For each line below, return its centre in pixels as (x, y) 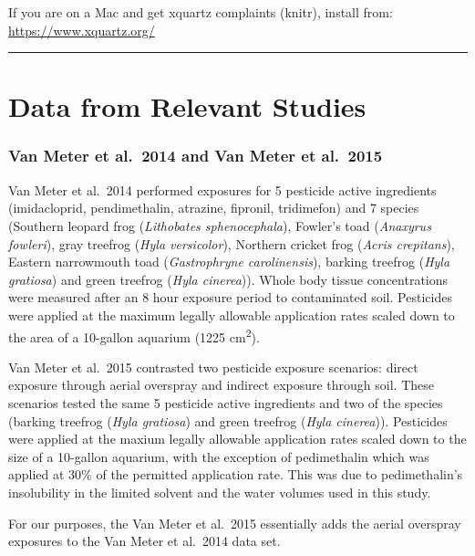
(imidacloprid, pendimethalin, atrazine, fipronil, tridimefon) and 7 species (214, 208)
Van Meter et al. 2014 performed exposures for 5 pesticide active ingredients (222, 189)
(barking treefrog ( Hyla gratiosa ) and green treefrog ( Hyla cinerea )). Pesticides (228, 420)
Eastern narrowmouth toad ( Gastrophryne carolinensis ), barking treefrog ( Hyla (229, 262)
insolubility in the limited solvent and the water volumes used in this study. (220, 492)
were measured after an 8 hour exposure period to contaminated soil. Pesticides (230, 297)
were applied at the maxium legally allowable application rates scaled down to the (237, 439)
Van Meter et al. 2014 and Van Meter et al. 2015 (196, 156)
